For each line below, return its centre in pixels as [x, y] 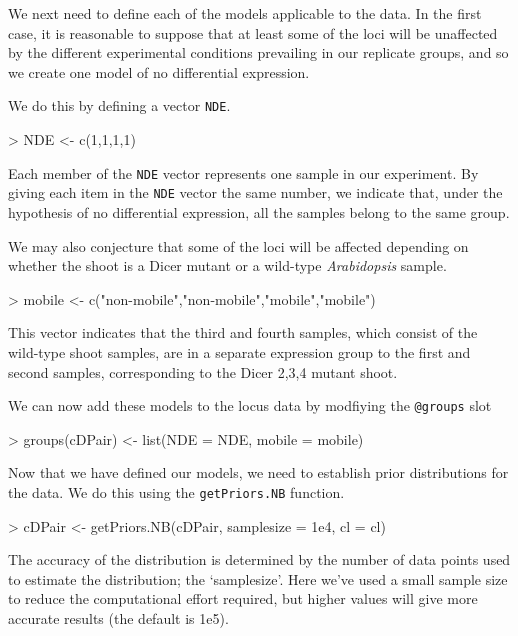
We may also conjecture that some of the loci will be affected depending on [238, 245]
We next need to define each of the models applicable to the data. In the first [245, 13]
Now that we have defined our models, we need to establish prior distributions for [258, 472]
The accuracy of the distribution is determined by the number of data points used [259, 559]
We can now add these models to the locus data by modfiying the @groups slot [250, 405]
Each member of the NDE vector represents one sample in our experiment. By [243, 172]
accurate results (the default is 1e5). [118, 617]
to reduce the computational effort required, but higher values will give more [243, 598]
